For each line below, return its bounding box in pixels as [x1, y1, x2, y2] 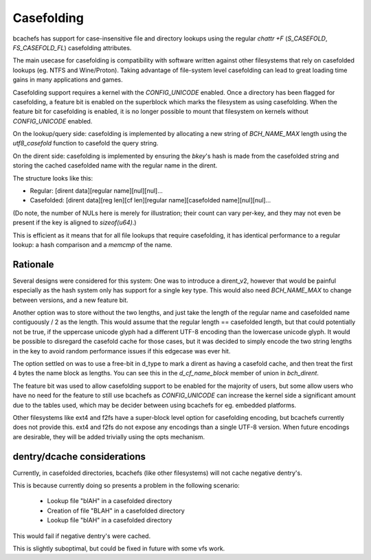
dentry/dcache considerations [12, 450, 146, 463]
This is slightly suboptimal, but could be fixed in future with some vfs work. [12, 544, 225, 552]
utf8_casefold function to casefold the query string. [12, 139, 159, 148]
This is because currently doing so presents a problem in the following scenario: [12, 481, 240, 490]
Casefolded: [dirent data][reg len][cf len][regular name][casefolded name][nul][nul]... [30, 196, 271, 205]
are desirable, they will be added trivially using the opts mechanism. [12, 432, 205, 441]
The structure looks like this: [12, 174, 93, 182]
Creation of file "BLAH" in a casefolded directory [47, 506, 185, 515]
